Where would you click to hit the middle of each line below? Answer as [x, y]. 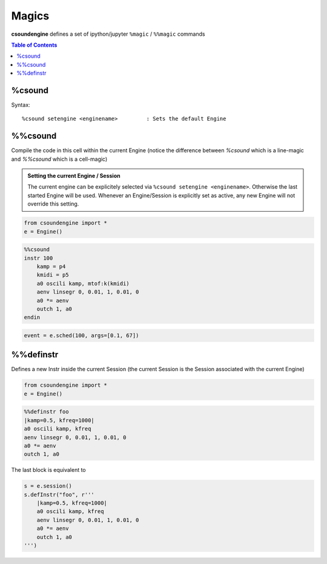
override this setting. [53, 204]
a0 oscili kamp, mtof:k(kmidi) [83, 283]
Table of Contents [34, 45]
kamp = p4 [51, 267]
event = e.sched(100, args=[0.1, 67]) [81, 335]
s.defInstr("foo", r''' [59, 495]
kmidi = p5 [53, 275]
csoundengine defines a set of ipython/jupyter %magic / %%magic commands [108, 34]
